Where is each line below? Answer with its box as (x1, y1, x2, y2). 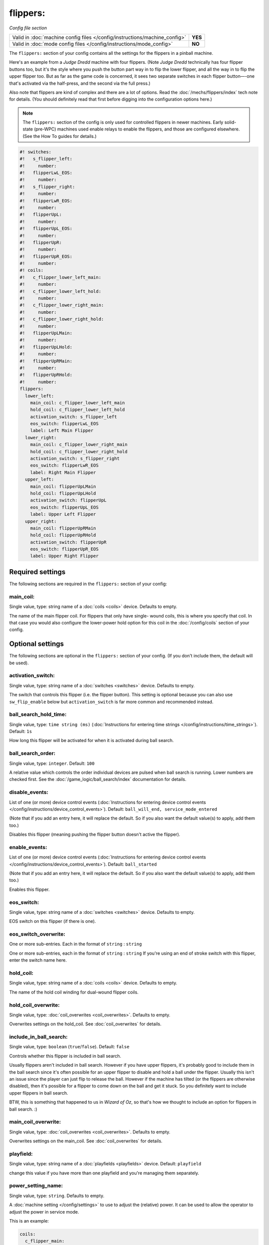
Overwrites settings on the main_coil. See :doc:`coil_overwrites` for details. (9, 1138, 163, 1144)
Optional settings (9, 640, 64, 648)
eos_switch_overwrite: (9, 931, 66, 938)
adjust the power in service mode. (9, 1209, 79, 1215)
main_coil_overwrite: (9, 1119, 61, 1125)
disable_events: (9, 789, 49, 796)
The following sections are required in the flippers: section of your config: (9, 581, 167, 587)
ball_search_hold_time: (9, 711, 67, 718)
